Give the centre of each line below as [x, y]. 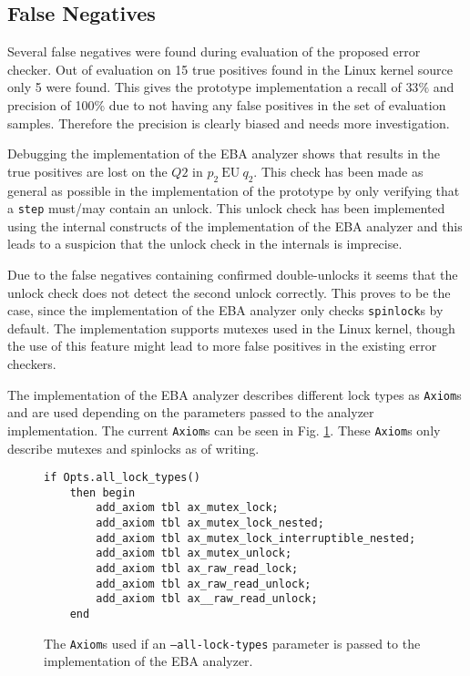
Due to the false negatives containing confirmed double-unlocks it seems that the [233, 274]
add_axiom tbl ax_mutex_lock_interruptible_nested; [256, 538]
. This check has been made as [338, 171]
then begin [102, 492]
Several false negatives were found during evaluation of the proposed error [214, 51]
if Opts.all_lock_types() [122, 478]
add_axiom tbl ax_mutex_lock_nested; [210, 523]
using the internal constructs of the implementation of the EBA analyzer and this [235, 225]
